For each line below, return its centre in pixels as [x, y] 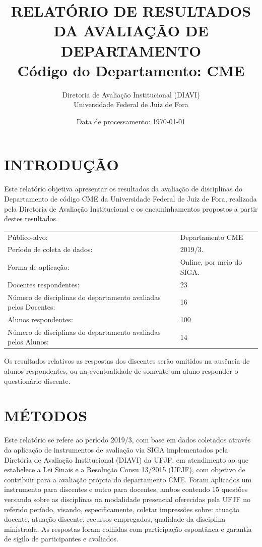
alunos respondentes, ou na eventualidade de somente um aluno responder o [121, 371]
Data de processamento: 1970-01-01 [131, 121]
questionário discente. [37, 381]
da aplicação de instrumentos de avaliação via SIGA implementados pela [116, 449]
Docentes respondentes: [44, 284]
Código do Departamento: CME [131, 70]
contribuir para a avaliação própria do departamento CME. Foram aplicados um [128, 479]
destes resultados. [31, 218]
